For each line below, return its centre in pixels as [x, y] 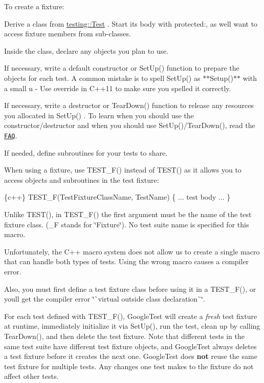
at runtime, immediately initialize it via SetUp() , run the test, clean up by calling [132, 326]
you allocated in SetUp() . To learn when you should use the [99, 115]
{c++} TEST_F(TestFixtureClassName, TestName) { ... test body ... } [117, 197]
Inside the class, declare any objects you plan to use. [86, 50]
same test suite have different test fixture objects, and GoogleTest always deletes [130, 346]
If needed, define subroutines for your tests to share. [86, 152]
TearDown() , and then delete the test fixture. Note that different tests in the [124, 336]
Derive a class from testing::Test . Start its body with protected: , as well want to [131, 23]
